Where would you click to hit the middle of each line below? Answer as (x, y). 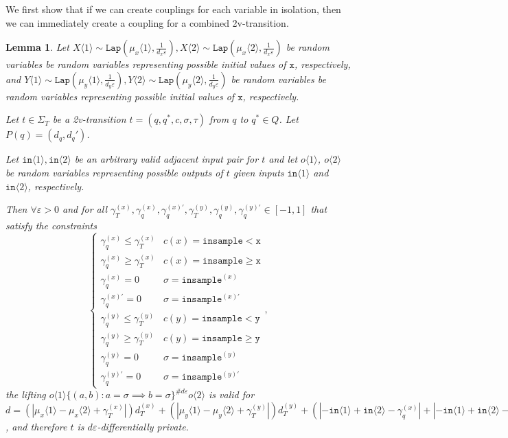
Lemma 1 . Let (37, 47)
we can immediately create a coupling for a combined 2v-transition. (147, 22)
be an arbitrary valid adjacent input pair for (166, 159)
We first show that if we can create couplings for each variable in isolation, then (173, 9)
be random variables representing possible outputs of (114, 172)
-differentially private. (143, 426)
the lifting (26, 394)
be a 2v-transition (89, 119)
